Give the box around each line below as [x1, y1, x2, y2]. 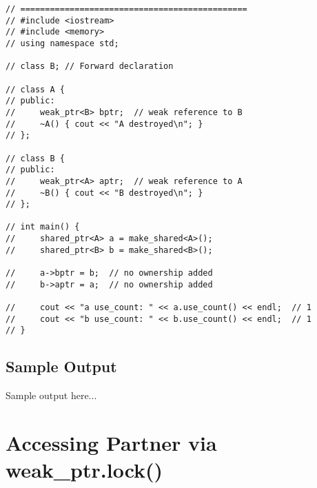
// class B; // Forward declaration [6, 61, 174, 72]
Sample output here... [6, 388, 97, 403]
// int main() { [6, 222, 80, 232]
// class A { [6, 84, 65, 94]
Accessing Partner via [6, 429, 217, 457]
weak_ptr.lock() [6, 456, 163, 484]
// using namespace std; [6, 38, 119, 48]
